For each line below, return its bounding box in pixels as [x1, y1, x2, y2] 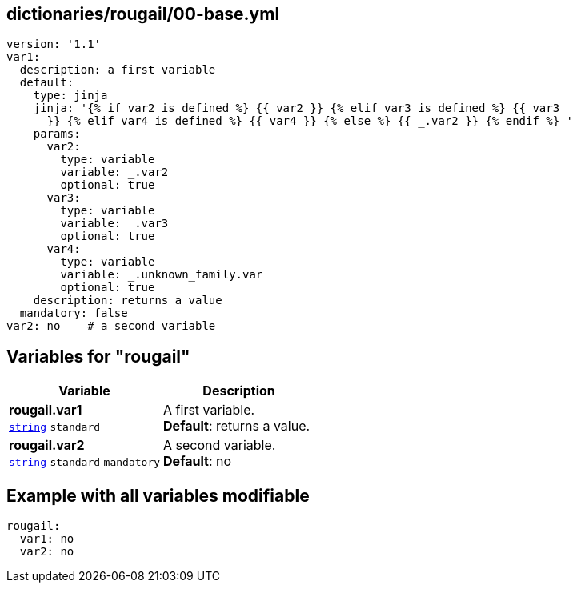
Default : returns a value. [163, 418, 311, 435]
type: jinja [33, 89, 108, 102]
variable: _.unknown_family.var [60, 268, 263, 282]
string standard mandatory [9, 456, 161, 469]
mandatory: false [19, 307, 128, 320]
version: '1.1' [6, 38, 102, 51]
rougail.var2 [9, 437, 85, 454]
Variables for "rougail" [6, 346, 190, 367]
